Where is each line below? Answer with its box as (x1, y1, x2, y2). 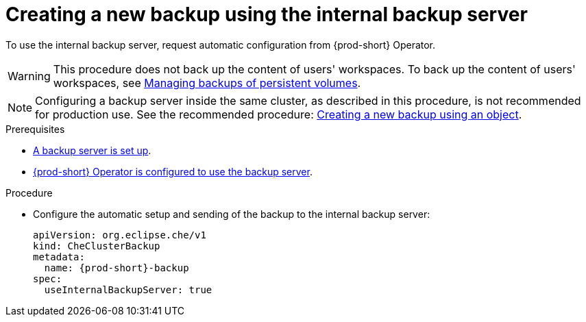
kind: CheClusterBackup (33, 240, 160, 251)
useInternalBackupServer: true (44, 284, 212, 295)
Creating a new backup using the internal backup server (5, 3, 528, 26)
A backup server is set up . (33, 144, 151, 156)
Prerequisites (5, 123, 65, 135)
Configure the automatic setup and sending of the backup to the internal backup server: (33, 208, 430, 220)
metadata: (33, 251, 85, 262)
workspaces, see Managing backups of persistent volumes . (53, 75, 361, 90)
